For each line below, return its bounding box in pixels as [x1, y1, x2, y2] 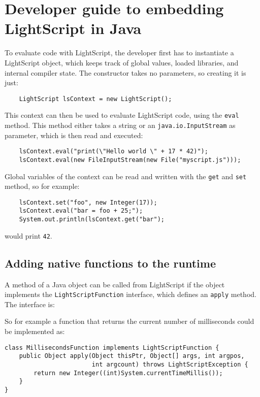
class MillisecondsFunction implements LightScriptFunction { [5, 344, 219, 351]
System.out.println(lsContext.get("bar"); [19, 216, 165, 223]
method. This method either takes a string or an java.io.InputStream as [5, 120, 236, 130]
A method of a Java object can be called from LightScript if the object [5, 279, 225, 289]
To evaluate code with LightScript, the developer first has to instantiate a [5, 47, 234, 58]
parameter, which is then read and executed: [5, 129, 143, 140]
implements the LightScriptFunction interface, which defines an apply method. [5, 289, 256, 300]
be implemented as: [5, 326, 65, 337]
